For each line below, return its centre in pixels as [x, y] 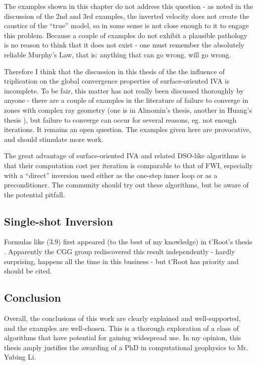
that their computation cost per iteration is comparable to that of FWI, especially [128, 165]
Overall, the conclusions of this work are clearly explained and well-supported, [123, 318]
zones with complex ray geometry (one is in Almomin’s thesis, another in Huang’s [128, 110]
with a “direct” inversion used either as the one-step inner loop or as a [111, 175]
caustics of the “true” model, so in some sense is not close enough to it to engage [127, 25]
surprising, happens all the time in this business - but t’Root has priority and [121, 261]
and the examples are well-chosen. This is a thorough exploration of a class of [121, 328]
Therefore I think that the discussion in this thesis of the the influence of [114, 71]
